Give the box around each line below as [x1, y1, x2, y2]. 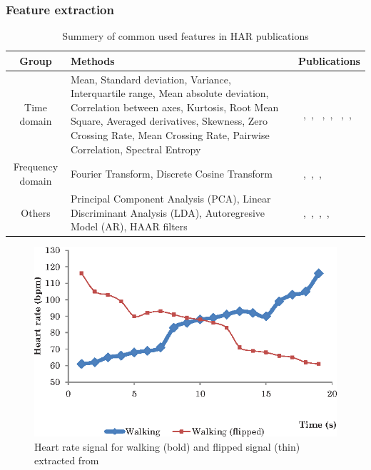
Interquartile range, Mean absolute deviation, [70, 86, 269, 101]
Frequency [13, 159, 59, 174]
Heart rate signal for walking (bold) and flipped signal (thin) [34, 439, 300, 454]
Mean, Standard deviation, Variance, [70, 71, 231, 86]
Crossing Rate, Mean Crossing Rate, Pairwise [70, 128, 270, 143]
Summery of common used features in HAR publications [62, 29, 309, 44]
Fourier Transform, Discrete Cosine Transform [70, 166, 273, 181]
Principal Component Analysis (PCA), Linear [70, 190, 271, 205]
